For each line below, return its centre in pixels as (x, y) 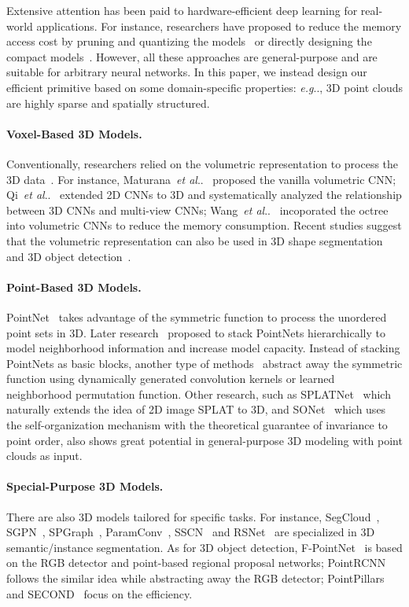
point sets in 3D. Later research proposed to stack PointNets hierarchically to (196, 332)
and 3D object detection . (69, 256)
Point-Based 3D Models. (74, 287)
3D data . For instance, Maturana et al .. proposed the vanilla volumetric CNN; (201, 179)
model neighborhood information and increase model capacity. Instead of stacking (203, 348)
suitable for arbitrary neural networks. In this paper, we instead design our (187, 72)
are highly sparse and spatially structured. (108, 103)
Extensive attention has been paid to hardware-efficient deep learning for (182, 10)
